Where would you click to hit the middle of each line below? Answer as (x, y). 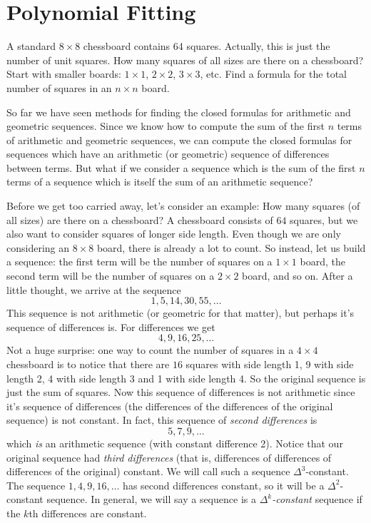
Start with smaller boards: (64, 74)
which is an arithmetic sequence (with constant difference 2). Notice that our (175, 443)
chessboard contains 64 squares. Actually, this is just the (207, 46)
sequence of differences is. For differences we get (111, 326)
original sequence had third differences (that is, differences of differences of (169, 457)
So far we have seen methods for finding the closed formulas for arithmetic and (179, 112)
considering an (38, 247)
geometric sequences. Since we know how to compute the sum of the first (166, 126)
